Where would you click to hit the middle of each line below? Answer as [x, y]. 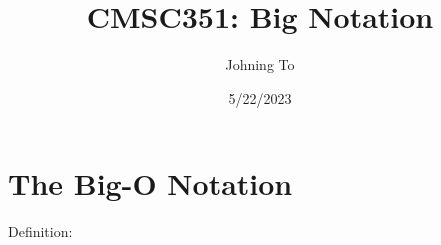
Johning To [260, 64]
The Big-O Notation [150, 183]
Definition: [40, 231]
